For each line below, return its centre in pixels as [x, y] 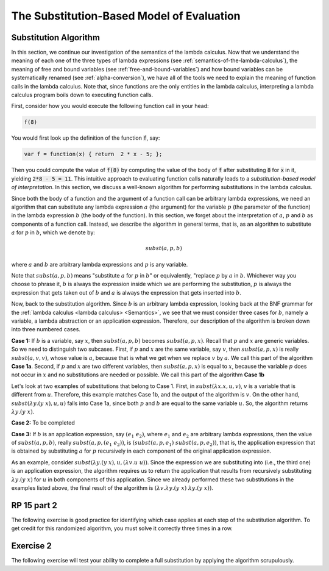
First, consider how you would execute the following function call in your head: [110, 106]
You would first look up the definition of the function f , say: [86, 138]
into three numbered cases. [46, 329]
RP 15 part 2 [34, 505]
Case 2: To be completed [43, 423]
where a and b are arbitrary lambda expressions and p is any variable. [100, 264]
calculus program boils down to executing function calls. [82, 95]
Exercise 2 [31, 546]
